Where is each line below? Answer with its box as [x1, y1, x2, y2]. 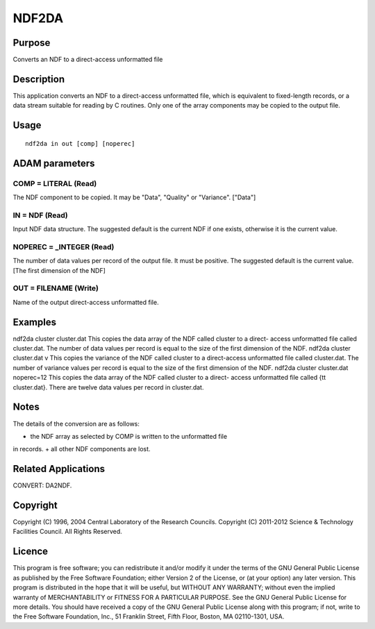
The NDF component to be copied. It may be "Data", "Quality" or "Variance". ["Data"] [12, 193, 256, 201]
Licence [12, 546, 49, 557]
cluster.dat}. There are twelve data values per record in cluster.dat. [12, 383, 204, 392]
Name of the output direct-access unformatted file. [12, 298, 159, 306]
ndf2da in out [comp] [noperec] [25, 140, 135, 147]
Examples [12, 316, 57, 328]
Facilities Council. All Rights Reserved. [12, 528, 123, 536]
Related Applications [12, 463, 106, 475]
